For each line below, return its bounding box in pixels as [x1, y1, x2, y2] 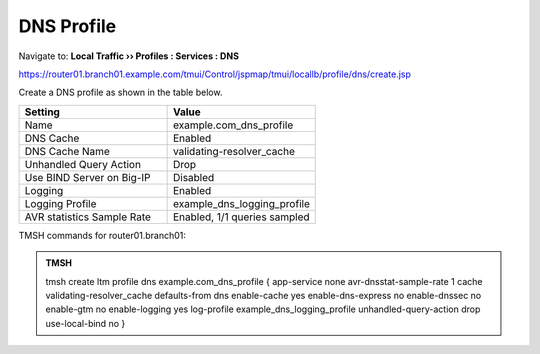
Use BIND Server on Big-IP [24, 170, 151, 184]
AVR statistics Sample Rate [24, 210, 152, 224]
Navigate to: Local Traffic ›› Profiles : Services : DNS [18, 50, 240, 62]
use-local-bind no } [45, 317, 126, 329]
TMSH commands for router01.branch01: [18, 229, 187, 241]
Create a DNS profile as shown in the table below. [18, 86, 223, 99]
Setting [24, 105, 60, 119]
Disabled [172, 170, 215, 184]
